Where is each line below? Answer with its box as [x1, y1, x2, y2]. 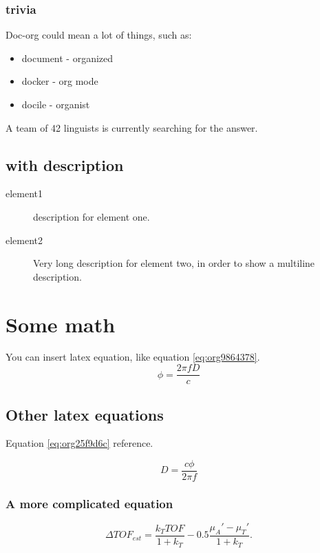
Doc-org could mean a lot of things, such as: [6, 28, 192, 42]
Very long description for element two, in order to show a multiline [33, 256, 315, 270]
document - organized [21, 50, 114, 65]
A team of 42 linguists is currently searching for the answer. [6, 120, 258, 134]
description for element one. [33, 209, 150, 223]
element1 [6, 186, 43, 201]
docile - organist [21, 97, 90, 111]
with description [6, 154, 124, 175]
